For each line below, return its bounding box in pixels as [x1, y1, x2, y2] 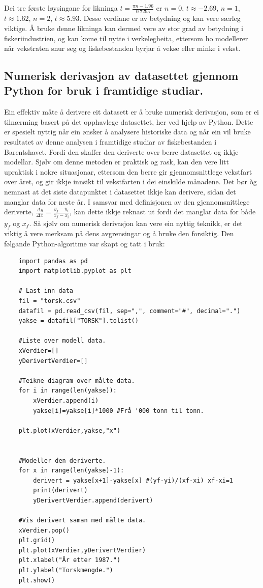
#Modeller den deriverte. [18, 457, 106, 464]
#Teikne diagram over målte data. [18, 377, 135, 384]
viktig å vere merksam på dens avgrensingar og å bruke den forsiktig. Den [4, 228, 234, 239]
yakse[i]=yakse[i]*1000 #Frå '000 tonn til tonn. [33, 407, 204, 414]
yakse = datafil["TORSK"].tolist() [18, 317, 139, 325]
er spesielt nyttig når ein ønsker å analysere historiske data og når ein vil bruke [4, 126, 251, 137]
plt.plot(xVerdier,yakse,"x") [18, 427, 121, 434]
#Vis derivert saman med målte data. [18, 517, 146, 524]
